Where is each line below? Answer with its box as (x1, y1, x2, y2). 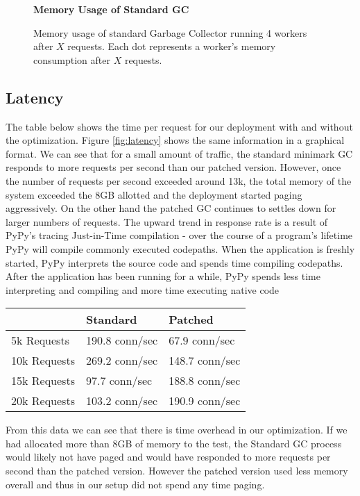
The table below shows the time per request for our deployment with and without (6, 119, 353, 133)
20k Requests (11, 392, 75, 409)
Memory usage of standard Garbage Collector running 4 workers (33, 25, 307, 40)
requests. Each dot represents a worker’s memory (67, 39, 276, 53)
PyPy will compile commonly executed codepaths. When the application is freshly (6, 241, 355, 256)
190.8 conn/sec (85, 332, 158, 349)
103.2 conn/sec (85, 392, 158, 409)
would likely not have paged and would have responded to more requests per (6, 449, 331, 464)
